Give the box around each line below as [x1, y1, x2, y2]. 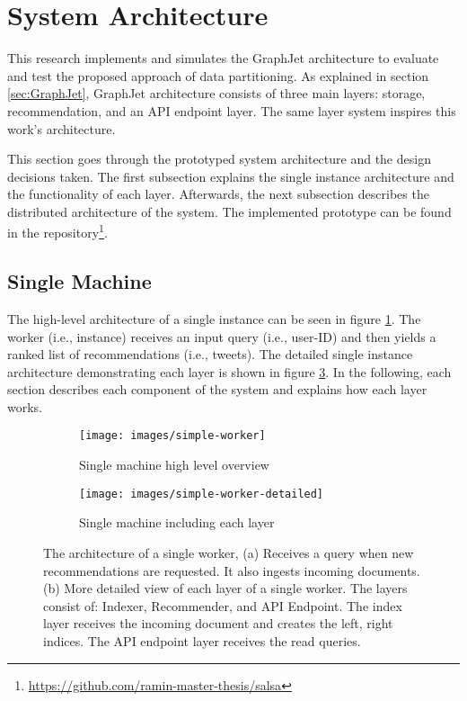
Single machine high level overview [79, 455, 269, 474]
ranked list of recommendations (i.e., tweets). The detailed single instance [7, 345, 413, 364]
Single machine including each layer [79, 513, 275, 532]
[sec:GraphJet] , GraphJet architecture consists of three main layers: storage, [7, 84, 426, 103]
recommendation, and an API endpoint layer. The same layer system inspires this [7, 101, 456, 120]
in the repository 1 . [7, 220, 108, 242]
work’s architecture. [7, 119, 116, 138]
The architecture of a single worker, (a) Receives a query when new [43, 543, 414, 562]
